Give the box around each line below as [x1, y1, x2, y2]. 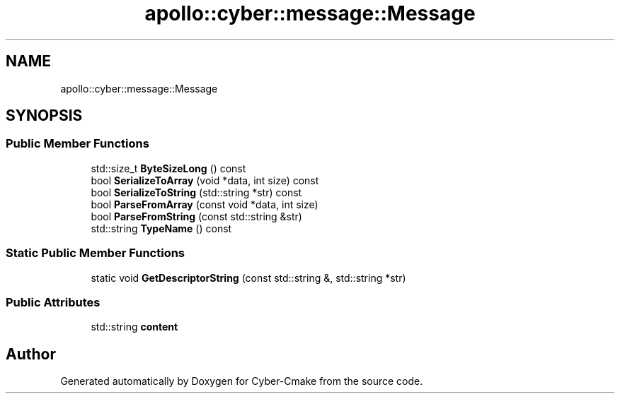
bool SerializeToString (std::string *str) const [91, 186, 302, 198]
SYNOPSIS [6, 107, 83, 125]
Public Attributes [6, 294, 101, 309]
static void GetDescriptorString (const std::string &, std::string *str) [91, 271, 406, 284]
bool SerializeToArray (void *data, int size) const [91, 174, 319, 186]
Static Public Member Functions [6, 246, 185, 261]
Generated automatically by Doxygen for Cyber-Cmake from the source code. [60, 375, 423, 388]
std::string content [91, 321, 178, 333]
